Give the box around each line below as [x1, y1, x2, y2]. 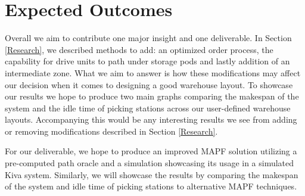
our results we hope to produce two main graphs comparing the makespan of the [5, 90, 299, 102]
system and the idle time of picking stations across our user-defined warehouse [5, 101, 291, 114]
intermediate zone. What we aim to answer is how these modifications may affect [5, 66, 301, 79]
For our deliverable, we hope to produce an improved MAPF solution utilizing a [5, 145, 297, 157]
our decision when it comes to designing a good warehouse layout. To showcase [5, 78, 293, 91]
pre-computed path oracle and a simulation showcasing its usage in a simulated [5, 157, 294, 169]
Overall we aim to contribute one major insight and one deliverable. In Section [5, 32, 292, 44]
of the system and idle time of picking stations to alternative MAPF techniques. [5, 180, 297, 192]
